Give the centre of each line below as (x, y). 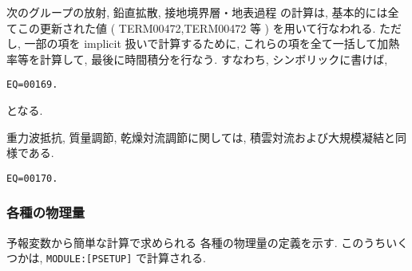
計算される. (176, 258)
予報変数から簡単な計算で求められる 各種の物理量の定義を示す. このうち (196, 242)
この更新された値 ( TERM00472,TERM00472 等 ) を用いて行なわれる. (196, 27)
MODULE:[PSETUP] (89, 259)
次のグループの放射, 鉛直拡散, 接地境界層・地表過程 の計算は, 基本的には (197, 12)
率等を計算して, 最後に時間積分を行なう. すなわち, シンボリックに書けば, (197, 59)
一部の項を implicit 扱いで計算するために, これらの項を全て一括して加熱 (212, 43)
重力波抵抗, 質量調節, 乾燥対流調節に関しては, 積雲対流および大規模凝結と (201, 137)
